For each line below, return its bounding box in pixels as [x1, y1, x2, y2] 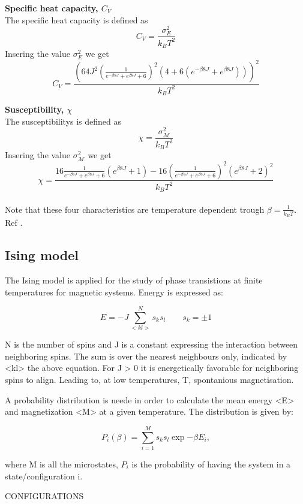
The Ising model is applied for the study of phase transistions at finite [5, 273, 263, 286]
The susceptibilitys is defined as [5, 114, 122, 127]
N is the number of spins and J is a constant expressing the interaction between [5, 338, 298, 351]
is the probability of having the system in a [131, 457, 291, 470]
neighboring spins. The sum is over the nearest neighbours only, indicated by [5, 349, 287, 362]
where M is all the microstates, [5, 457, 118, 470]
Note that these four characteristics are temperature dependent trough [5, 203, 265, 215]
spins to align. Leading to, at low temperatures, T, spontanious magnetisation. [5, 373, 294, 386]
